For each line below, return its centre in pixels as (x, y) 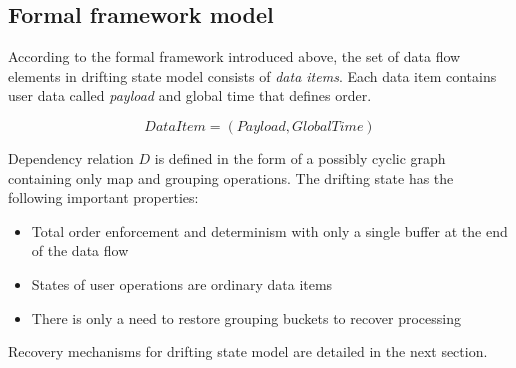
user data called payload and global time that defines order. (190, 95)
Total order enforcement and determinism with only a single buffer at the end (269, 230)
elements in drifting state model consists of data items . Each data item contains (252, 75)
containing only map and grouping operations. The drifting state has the (231, 177)
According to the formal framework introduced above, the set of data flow (234, 56)
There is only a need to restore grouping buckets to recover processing (246, 317)
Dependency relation (71, 157)
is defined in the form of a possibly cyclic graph (300, 157)
